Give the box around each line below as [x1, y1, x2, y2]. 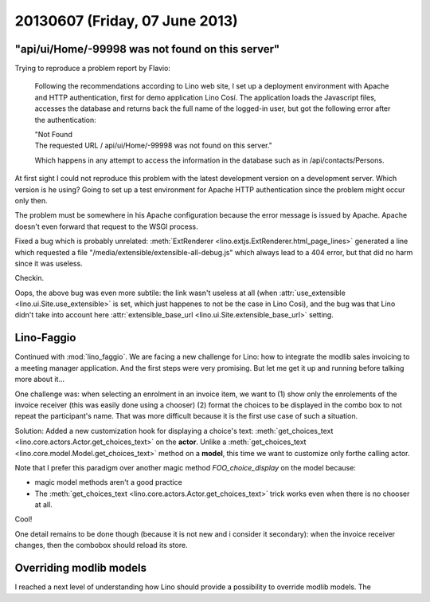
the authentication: [34, 115, 97, 124]
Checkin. [14, 273, 45, 283]
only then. [14, 195, 48, 205]
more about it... [14, 375, 65, 384]
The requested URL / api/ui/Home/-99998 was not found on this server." [34, 140, 272, 151]
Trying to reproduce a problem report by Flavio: [14, 64, 171, 73]
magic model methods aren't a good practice [34, 478, 182, 487]
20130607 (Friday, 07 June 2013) [14, 12, 238, 30]
